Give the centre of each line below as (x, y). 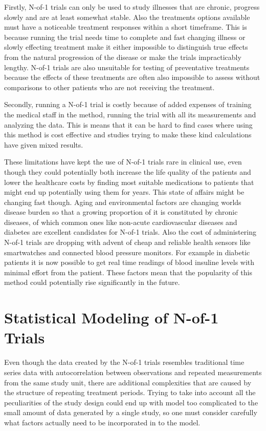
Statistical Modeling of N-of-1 (112, 317)
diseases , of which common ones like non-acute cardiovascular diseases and (121, 222)
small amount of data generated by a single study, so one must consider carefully (131, 412)
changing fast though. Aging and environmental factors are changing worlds (123, 202)
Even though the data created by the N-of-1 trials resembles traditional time (124, 362)
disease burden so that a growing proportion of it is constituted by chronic (121, 212)
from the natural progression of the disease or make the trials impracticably (123, 57)
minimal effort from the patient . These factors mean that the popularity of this (128, 272)
